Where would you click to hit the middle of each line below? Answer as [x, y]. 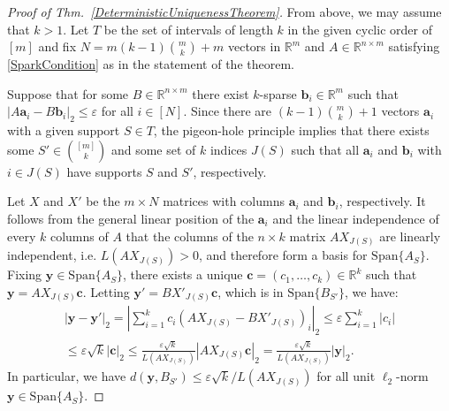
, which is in [251, 291]
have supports [104, 171]
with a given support [64, 130]
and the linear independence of [356, 218]
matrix [308, 236]
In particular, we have [67, 376]
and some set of [153, 149]
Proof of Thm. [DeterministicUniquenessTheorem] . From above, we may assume [224, 11]
